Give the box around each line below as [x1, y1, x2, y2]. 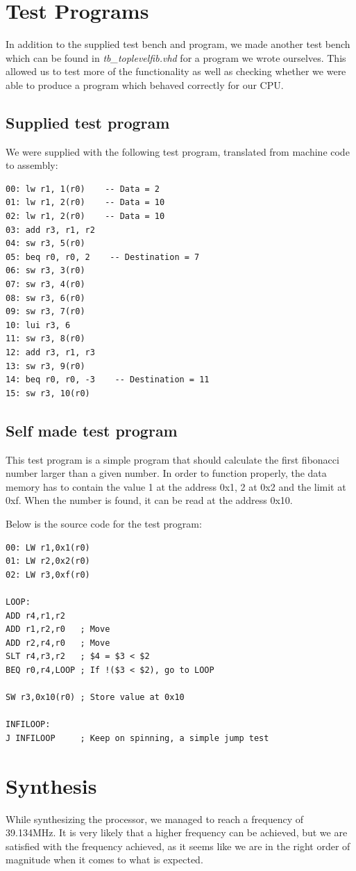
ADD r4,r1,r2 [6, 610, 65, 621]
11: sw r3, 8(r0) [6, 334, 85, 344]
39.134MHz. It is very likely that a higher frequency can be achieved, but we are [6, 825, 348, 840]
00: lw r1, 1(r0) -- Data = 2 [6, 184, 160, 194]
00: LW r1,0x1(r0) [6, 542, 90, 553]
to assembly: [6, 158, 58, 172]
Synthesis [6, 771, 97, 799]
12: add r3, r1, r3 [6, 348, 95, 358]
